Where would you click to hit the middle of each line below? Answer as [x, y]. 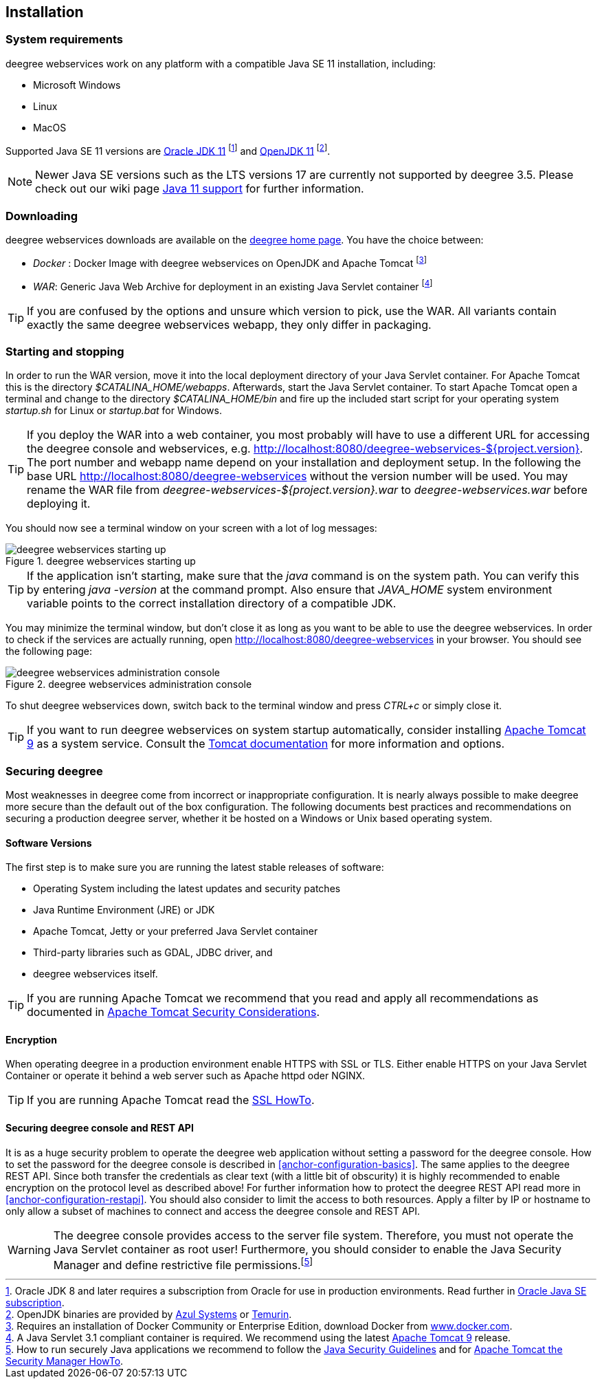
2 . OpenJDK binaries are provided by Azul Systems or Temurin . [149, 1314]
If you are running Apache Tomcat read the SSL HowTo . [171, 1100]
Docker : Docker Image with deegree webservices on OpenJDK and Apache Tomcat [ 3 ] [230, 262]
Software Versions [49, 843]
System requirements [64, 40]
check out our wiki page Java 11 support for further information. [200, 189]
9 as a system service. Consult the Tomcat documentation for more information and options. [266, 744]
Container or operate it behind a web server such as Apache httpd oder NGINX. [186, 1076]
